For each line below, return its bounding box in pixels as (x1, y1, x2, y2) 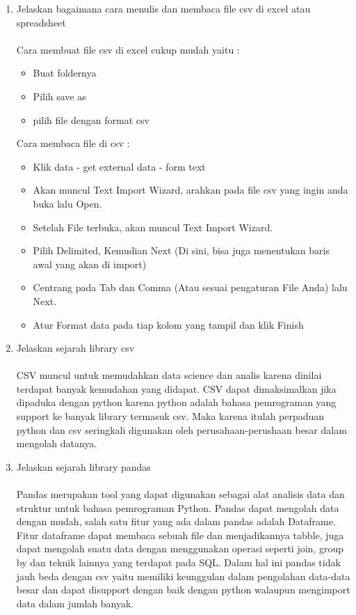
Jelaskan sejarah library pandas (16, 459, 151, 474)
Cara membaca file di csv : (16, 136, 130, 150)
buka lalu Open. (33, 196, 102, 210)
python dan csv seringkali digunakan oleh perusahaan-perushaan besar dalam (16, 422, 347, 437)
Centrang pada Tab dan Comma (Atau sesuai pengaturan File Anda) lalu (33, 280, 348, 295)
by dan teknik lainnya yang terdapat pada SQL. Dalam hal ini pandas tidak (16, 555, 341, 569)
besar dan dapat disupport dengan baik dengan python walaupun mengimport (16, 582, 350, 597)
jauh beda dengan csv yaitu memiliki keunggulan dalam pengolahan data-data (16, 568, 350, 583)
